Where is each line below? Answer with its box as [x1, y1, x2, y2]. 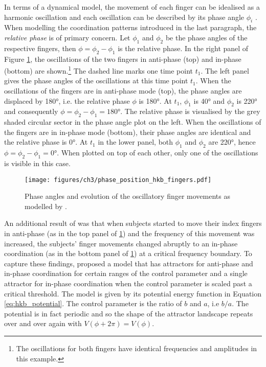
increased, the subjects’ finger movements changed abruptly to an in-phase [4, 238, 238, 248]
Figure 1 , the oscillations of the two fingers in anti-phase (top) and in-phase [4, 53, 241, 64]
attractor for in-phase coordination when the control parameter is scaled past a [4, 278, 252, 288]
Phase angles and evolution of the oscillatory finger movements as [25, 191, 230, 201]
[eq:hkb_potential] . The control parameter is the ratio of [4, 298, 182, 309]
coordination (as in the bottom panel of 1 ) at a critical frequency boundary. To [4, 248, 252, 259]
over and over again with [4, 318, 82, 329]
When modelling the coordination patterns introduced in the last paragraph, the [4, 22, 257, 33]
